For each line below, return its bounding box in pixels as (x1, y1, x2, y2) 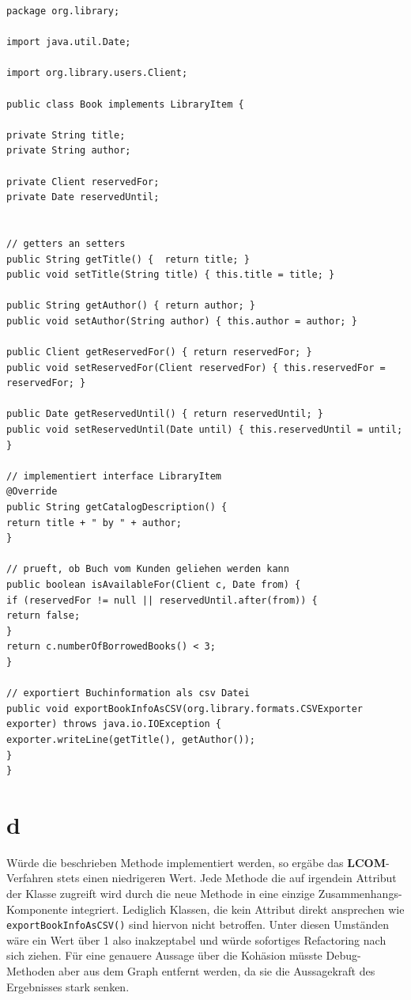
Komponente (6, 900, 68, 917)
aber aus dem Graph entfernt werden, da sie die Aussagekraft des (58, 963, 375, 979)
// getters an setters (6, 237, 126, 249)
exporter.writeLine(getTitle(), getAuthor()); (6, 733, 255, 745)
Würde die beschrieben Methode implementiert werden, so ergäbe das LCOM (6, 854, 386, 870)
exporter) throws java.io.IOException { (6, 718, 222, 730)
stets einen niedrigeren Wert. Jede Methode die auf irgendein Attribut (57, 869, 397, 886)
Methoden (6, 963, 55, 979)
